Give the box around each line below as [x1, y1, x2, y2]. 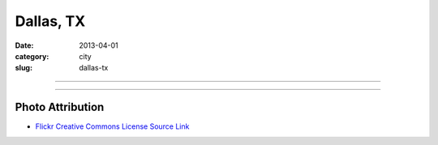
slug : [15, 63, 32, 73]
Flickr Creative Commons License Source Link [35, 122, 190, 131]
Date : [15, 41, 34, 50]
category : [15, 51, 49, 61]
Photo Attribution [15, 100, 105, 114]
